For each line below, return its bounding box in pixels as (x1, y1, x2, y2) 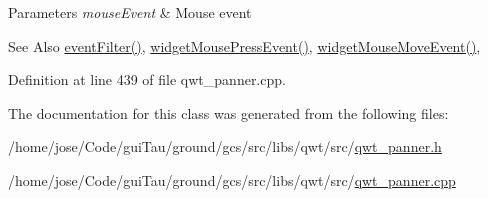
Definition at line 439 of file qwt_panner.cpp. (8, 69, 286, 90)
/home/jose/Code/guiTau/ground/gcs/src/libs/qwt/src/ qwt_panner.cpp (8, 169, 456, 190)
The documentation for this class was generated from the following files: (8, 102, 449, 123)
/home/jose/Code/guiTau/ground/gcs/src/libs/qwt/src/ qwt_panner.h (8, 136, 442, 157)
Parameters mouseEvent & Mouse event (8, 2, 252, 22)
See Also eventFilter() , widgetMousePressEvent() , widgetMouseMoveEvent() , (8, 35, 481, 56)
